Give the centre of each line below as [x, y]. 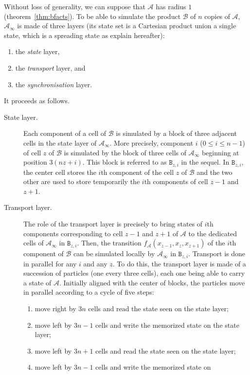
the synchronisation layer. [54, 84]
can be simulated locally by [114, 253]
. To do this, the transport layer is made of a [179, 263]
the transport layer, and [50, 67]
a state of [37, 282]
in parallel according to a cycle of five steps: [89, 292]
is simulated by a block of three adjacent [177, 133]
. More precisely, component [152, 142]
